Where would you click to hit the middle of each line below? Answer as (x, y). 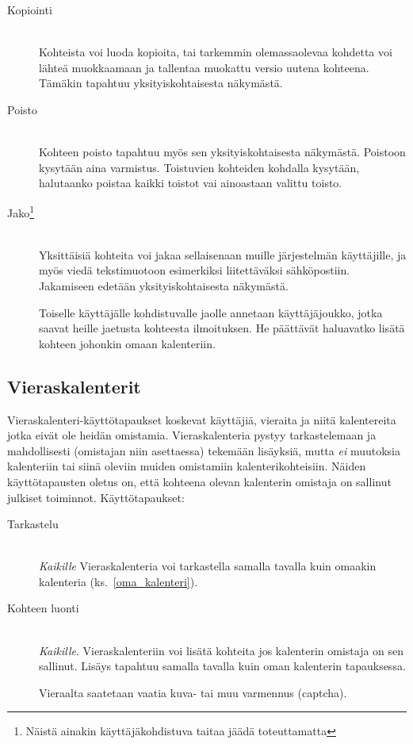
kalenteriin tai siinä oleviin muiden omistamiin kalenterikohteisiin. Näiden (187, 466)
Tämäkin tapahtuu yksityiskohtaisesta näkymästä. (161, 83)
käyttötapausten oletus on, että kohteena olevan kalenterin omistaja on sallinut (199, 481)
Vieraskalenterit (74, 386)
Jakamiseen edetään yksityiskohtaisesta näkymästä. (164, 285)
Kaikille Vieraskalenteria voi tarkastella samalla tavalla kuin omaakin (208, 566)
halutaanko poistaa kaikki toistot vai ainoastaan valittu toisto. (191, 183)
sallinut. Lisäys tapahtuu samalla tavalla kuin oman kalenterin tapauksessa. (222, 666)
